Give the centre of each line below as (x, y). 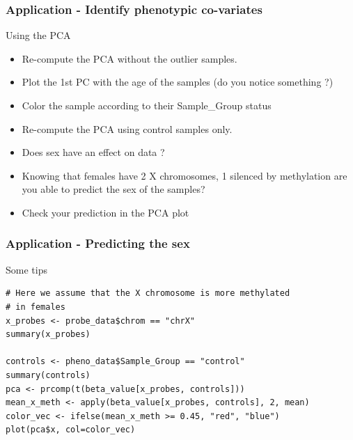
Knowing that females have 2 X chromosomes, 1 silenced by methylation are (185, 175)
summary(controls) (48, 375)
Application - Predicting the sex (98, 243)
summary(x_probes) (48, 335)
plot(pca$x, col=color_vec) (71, 430)
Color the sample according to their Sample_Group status (147, 105)
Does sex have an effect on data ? (93, 152)
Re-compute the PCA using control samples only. (127, 128)
